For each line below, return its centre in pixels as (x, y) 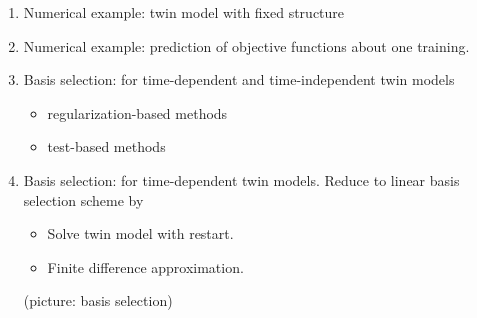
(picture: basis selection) (98, 300)
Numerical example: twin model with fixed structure (184, 12)
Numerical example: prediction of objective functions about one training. (246, 45)
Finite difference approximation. (145, 266)
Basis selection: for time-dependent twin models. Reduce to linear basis (241, 179)
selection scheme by (83, 199)
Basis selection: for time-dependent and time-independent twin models (239, 79)
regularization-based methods (137, 112)
